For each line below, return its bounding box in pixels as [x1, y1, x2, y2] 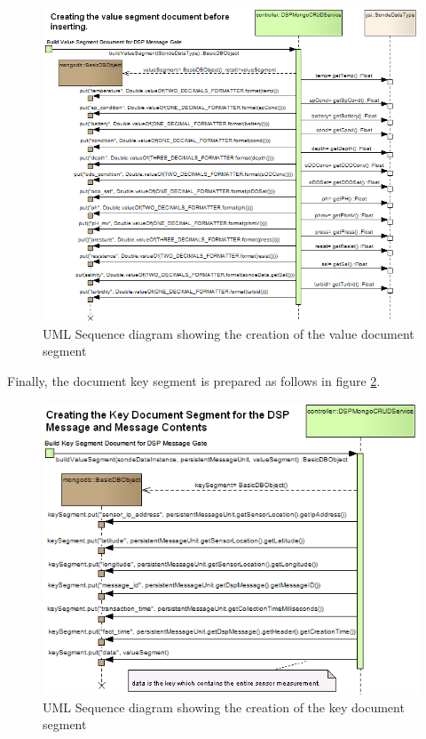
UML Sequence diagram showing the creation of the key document [43, 697, 405, 716]
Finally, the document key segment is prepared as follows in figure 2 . [7, 372, 381, 390]
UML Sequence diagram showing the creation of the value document [43, 324, 414, 342]
